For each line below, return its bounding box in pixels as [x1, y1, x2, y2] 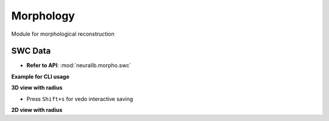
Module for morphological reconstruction [11, 30, 115, 38]
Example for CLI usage [11, 73, 70, 80]
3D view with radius [11, 84, 63, 91]
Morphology [11, 9, 76, 22]
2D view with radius [11, 106, 63, 114]
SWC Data [11, 46, 51, 56]
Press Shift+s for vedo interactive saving [26, 95, 133, 102]
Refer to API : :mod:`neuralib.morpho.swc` [26, 62, 131, 69]
